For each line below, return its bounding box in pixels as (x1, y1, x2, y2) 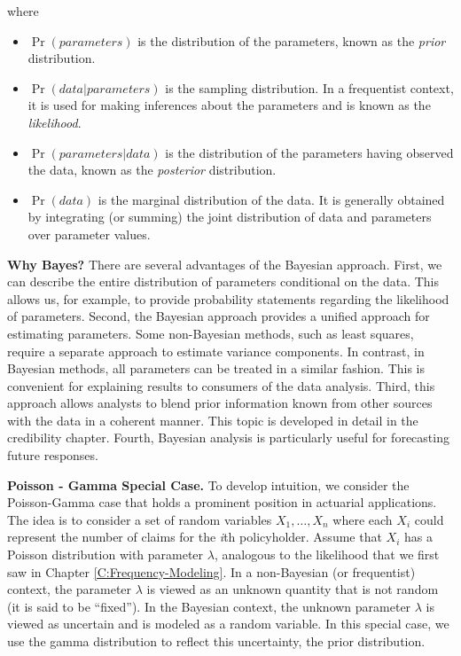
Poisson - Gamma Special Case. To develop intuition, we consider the (7, 475, 410, 494)
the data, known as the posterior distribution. (27, 160, 277, 179)
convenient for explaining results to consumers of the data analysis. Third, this (7, 376, 435, 394)
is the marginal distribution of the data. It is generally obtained (98, 190, 445, 208)
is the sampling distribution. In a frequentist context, (165, 78, 454, 97)
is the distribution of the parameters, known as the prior (137, 31, 446, 50)
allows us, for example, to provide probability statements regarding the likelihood (7, 289, 449, 308)
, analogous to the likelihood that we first (214, 545, 440, 564)
